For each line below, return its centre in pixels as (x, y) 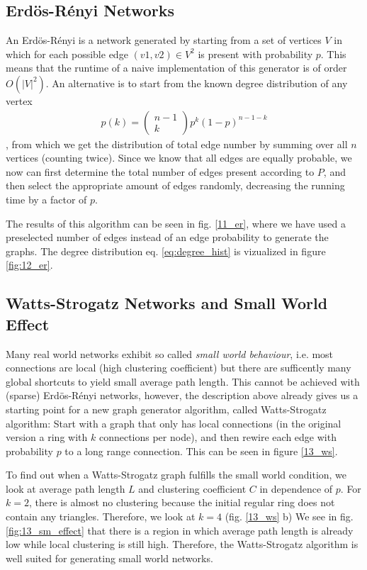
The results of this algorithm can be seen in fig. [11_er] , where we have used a (176, 223)
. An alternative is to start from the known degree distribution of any (197, 83)
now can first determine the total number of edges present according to (160, 171)
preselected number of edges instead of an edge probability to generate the (167, 237)
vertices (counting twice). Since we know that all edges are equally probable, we (179, 158)
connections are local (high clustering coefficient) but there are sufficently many (179, 368)
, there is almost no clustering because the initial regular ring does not (182, 502)
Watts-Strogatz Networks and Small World (167, 303)
